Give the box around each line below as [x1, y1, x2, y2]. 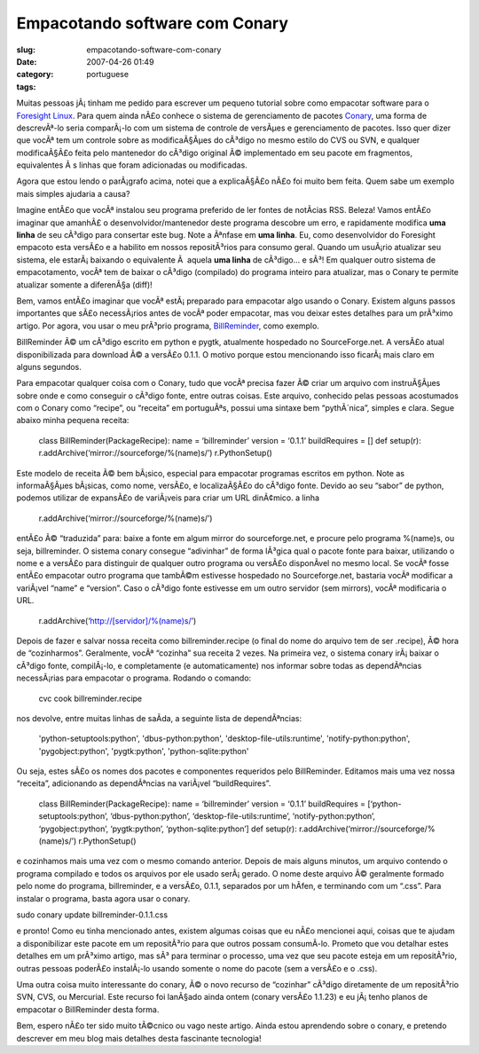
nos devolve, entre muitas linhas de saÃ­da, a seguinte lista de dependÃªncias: [16, 712, 302, 723]
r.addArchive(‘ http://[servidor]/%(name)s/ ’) [38, 615, 197, 625]
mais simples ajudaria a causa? [16, 188, 130, 199]
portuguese [86, 69, 129, 80]
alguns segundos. [16, 361, 82, 372]
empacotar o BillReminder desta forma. [16, 1003, 160, 1015]
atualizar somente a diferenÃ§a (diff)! [16, 279, 153, 290]
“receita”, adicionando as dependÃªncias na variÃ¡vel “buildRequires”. [16, 778, 271, 789]
